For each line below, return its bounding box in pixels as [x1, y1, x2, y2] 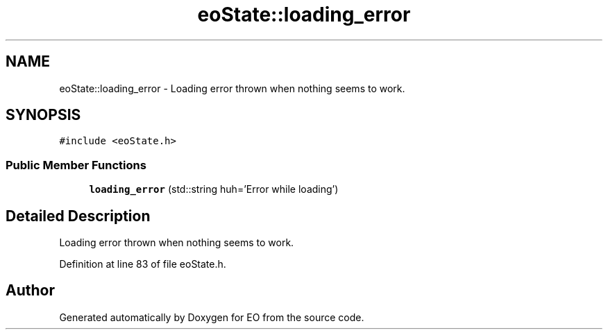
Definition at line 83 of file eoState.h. [59, 258, 226, 270]
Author [6, 282, 55, 300]
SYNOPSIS [6, 106, 81, 124]
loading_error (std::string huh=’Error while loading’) [89, 183, 339, 196]
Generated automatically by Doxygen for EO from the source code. [59, 311, 364, 323]
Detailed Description [6, 207, 151, 225]
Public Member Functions [6, 157, 146, 172]
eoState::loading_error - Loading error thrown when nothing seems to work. [59, 82, 405, 94]
